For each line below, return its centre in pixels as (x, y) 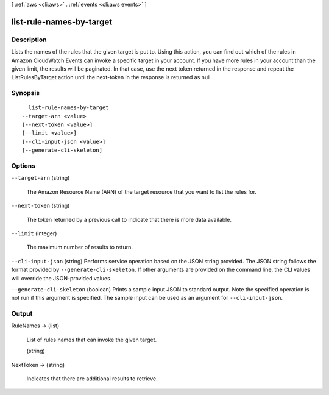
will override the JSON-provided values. (62, 278)
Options (23, 166)
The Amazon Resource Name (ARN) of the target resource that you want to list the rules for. (142, 191)
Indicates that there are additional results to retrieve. (92, 379)
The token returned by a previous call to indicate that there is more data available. (129, 219)
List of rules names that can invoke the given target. (92, 340)
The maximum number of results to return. (80, 247)
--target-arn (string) (41, 178)
